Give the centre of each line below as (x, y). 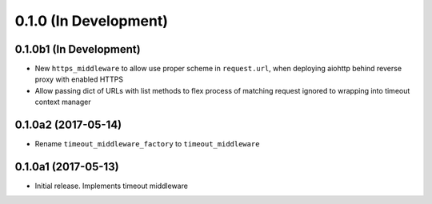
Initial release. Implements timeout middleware (111, 186)
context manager (63, 102)
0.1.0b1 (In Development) (78, 49)
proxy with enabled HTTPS (79, 79)
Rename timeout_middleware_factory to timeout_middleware (147, 144)
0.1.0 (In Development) (91, 21)
